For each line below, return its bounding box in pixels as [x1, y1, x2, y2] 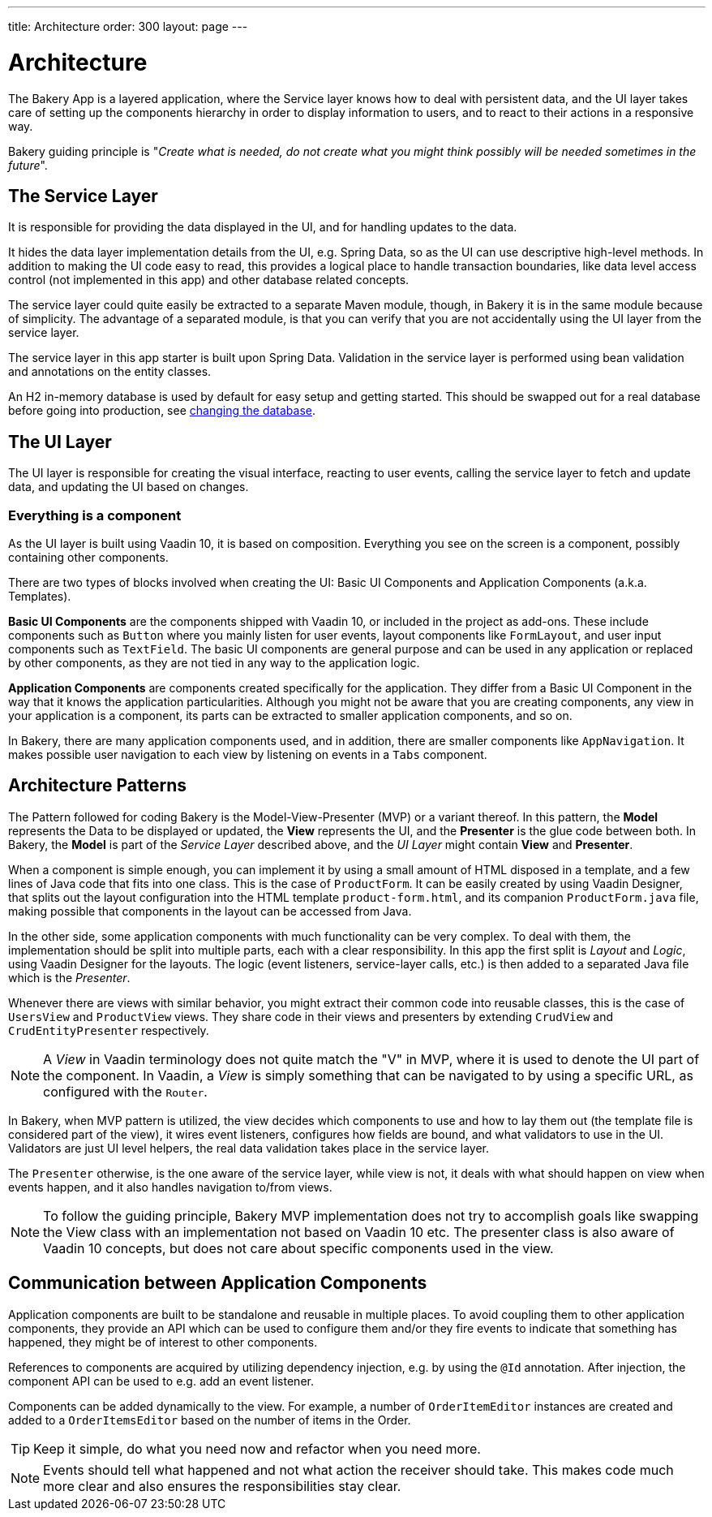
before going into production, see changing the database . [8, 403, 316, 418]
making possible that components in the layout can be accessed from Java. [8, 903, 412, 918]
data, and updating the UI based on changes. [8, 480, 249, 494]
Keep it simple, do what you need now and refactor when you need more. [33, 1440, 481, 1457]
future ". [8, 157, 48, 172]
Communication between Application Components [8, 1273, 427, 1294]
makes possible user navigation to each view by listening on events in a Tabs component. [8, 747, 487, 761]
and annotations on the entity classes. [8, 364, 212, 379]
